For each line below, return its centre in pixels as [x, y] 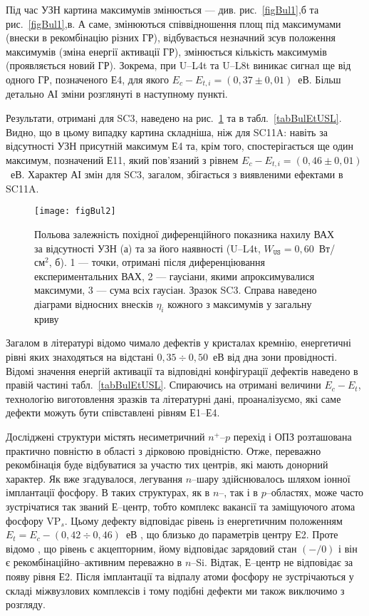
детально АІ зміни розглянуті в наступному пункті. [117, 94]
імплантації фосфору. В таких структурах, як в [108, 492]
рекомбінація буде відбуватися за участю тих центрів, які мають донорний [167, 464]
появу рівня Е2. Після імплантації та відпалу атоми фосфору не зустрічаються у [180, 576]
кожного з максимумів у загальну [240, 304]
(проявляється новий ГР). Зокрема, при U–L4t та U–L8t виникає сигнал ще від [178, 65]
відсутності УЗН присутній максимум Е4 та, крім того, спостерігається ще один [180, 146]
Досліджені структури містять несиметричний [105, 437]
